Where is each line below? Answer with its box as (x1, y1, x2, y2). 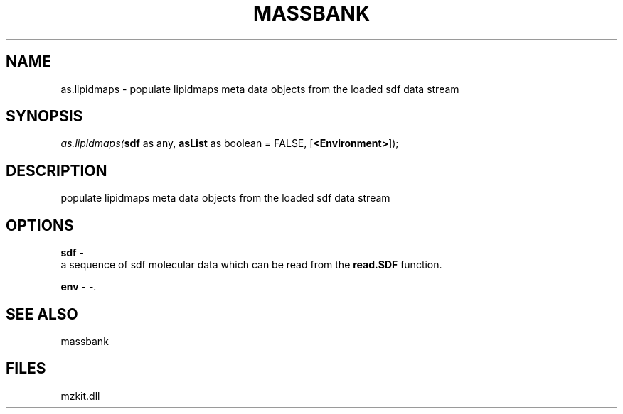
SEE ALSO (6, 305, 78, 323)
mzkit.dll (60, 389, 100, 402)
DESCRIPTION (6, 161, 107, 180)
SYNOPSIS (6, 107, 83, 126)
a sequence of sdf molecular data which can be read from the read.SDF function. (60, 258, 442, 271)
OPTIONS (6, 216, 74, 234)
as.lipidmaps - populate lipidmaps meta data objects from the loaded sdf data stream (60, 82, 459, 95)
